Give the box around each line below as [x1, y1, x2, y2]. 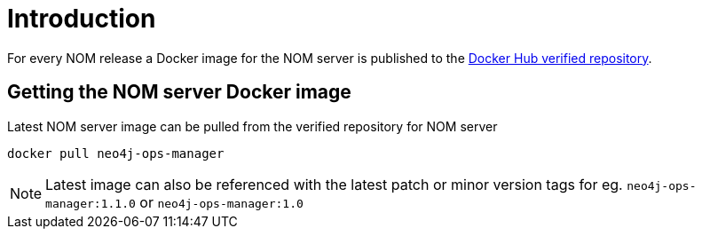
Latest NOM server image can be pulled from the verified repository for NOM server [7, 118, 498, 134]
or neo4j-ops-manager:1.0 [139, 193, 304, 211]
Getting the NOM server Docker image [7, 81, 351, 104]
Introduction [7, 4, 156, 34]
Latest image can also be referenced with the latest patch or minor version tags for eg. [45, 175, 623, 193]
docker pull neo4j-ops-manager [7, 146, 225, 161]
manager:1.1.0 [45, 196, 136, 210]
